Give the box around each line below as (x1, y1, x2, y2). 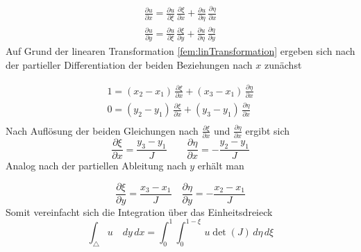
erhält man (197, 158, 244, 173)
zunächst (265, 57, 302, 72)
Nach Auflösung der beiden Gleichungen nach (6, 123, 199, 137)
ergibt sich (245, 123, 290, 137)
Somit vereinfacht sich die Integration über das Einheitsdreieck (6, 204, 273, 219)
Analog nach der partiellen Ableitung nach (6, 158, 187, 173)
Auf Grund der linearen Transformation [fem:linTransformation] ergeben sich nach (6, 44, 355, 58)
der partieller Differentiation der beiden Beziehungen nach (6, 57, 253, 72)
